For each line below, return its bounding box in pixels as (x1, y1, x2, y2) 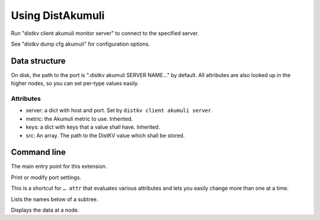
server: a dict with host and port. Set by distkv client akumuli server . (25, 107, 213, 114)
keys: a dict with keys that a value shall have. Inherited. (25, 123, 160, 130)
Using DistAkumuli (11, 9, 105, 22)
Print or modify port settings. (11, 174, 82, 181)
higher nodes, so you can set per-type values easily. (11, 80, 139, 87)
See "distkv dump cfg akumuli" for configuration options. (11, 40, 151, 47)
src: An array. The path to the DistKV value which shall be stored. (25, 132, 185, 139)
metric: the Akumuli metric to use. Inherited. (25, 115, 133, 122)
